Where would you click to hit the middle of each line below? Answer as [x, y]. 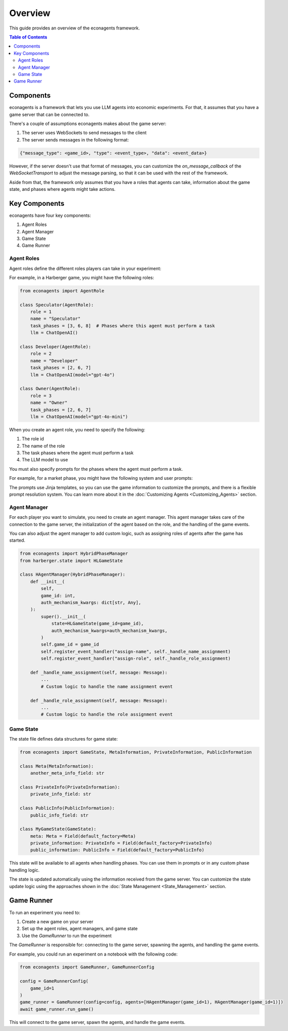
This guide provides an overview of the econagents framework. [74, 28]
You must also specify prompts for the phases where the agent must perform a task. [96, 469]
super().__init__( [63, 616]
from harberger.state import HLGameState [71, 560]
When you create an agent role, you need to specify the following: [77, 429]
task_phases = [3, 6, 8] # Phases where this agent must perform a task [122, 326]
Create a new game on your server [57, 922]
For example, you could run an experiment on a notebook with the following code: [93, 954]
